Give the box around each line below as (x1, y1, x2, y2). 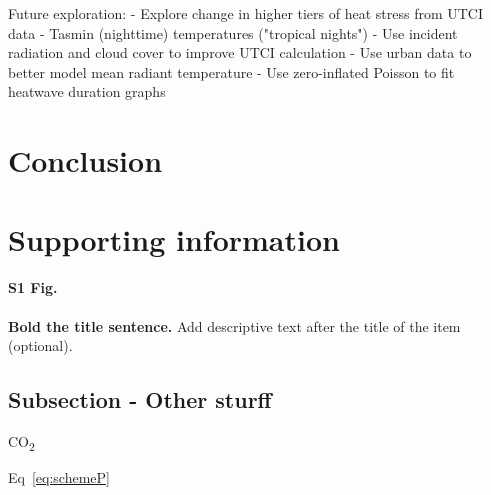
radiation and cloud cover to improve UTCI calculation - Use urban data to (8, 42, 472, 63)
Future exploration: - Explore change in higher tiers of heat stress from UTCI (8, 3, 484, 23)
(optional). (8, 335, 73, 356)
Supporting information (8, 218, 340, 259)
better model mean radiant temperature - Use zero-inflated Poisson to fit (8, 61, 455, 82)
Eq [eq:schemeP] (8, 467, 110, 488)
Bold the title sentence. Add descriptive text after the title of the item (8, 315, 461, 336)
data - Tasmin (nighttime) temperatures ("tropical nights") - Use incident (8, 22, 458, 43)
